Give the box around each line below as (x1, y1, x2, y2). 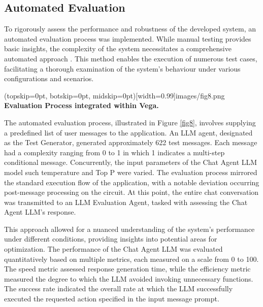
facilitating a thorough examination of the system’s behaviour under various (4, 63, 241, 74)
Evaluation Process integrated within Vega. (4, 100, 159, 111)
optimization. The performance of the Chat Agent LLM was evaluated (4, 244, 223, 254)
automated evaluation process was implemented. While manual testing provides (4, 33, 251, 44)
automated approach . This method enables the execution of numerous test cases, (4, 53, 257, 63)
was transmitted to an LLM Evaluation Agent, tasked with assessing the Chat (4, 196, 248, 207)
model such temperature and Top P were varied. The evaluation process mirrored (4, 166, 257, 177)
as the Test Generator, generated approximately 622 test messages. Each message (4, 137, 257, 148)
